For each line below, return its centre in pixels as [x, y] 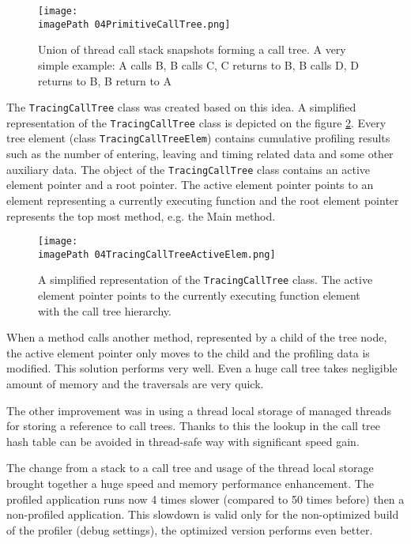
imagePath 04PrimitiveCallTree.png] [134, 24]
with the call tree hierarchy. [105, 310]
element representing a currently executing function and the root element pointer [203, 200]
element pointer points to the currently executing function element [199, 295]
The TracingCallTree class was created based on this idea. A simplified [181, 107]
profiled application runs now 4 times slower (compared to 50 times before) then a [205, 499]
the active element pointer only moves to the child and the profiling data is [188, 352]
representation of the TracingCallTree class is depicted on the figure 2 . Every [196, 122]
